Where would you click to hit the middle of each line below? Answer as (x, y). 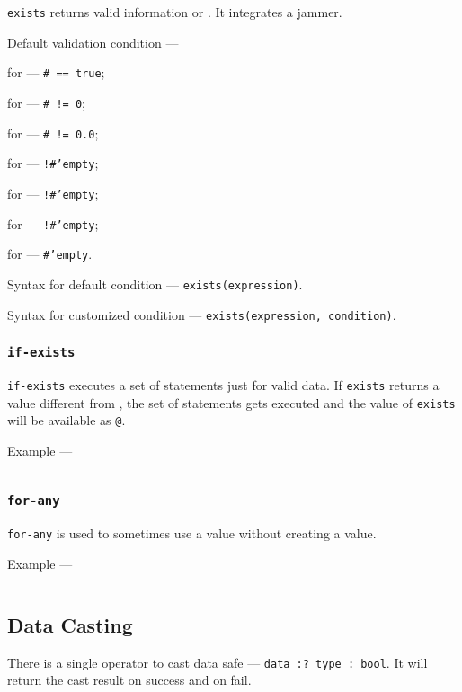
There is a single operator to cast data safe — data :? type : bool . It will (218, 662)
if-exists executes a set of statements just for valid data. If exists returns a (223, 384)
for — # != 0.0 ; (53, 133)
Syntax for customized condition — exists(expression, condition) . (202, 314)
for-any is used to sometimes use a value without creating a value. (192, 533)
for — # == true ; (56, 72)
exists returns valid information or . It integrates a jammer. (175, 12)
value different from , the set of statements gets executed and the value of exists (231, 402)
